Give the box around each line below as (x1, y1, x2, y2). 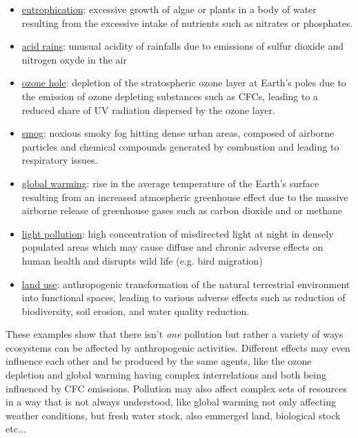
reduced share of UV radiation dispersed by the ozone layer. (21, 102, 275, 117)
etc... (6, 421, 26, 436)
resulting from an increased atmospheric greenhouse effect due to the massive (21, 189, 348, 204)
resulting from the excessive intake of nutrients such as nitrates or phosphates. (21, 15, 353, 30)
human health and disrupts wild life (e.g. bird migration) (21, 253, 263, 267)
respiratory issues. (21, 153, 98, 167)
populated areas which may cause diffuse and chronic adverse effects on (21, 240, 324, 254)
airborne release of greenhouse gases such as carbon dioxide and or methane (21, 203, 343, 218)
